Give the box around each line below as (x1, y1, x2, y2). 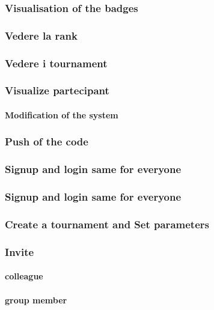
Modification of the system (5, 108, 118, 121)
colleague (5, 270, 43, 282)
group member (5, 293, 67, 306)
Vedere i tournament (5, 55, 108, 70)
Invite (5, 244, 34, 259)
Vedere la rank (5, 28, 78, 43)
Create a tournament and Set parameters (5, 217, 209, 232)
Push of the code (5, 134, 88, 149)
